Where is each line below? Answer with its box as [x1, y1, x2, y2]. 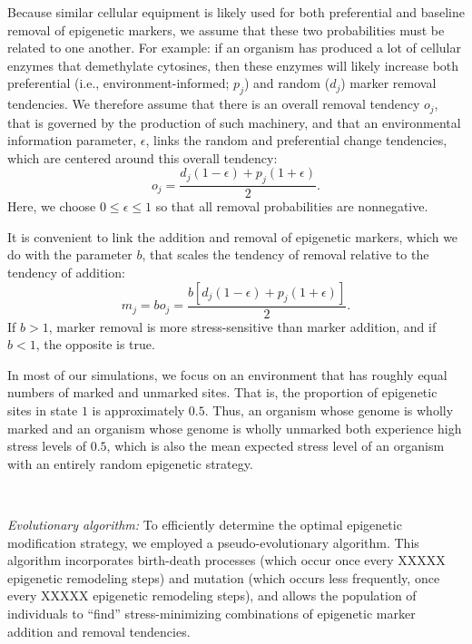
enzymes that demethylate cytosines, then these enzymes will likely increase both [7, 55, 459, 74]
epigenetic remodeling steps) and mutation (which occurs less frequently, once [7, 568, 440, 587]
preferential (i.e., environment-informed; [7, 73, 230, 93]
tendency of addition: [7, 263, 125, 282]
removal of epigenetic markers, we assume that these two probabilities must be [7, 20, 445, 39]
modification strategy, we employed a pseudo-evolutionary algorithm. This [7, 532, 419, 551]
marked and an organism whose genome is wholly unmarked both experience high [7, 418, 462, 437]
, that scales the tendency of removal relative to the [142, 245, 429, 264]
